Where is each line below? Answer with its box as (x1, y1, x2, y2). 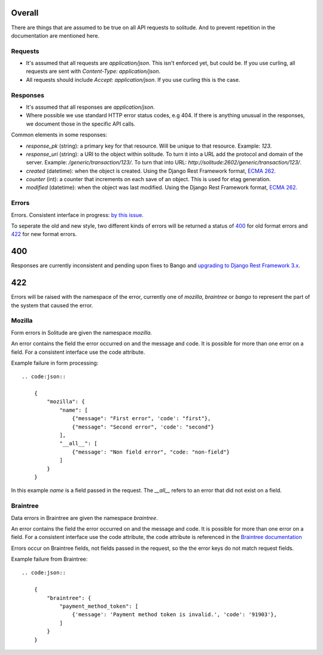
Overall (11, 8, 39, 18)
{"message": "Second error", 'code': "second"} (72, 423, 215, 430)
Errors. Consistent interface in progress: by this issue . (11, 211, 144, 218)
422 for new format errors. (11, 231, 77, 238)
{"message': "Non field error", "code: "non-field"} (72, 448, 230, 455)
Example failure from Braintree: (11, 556, 88, 563)
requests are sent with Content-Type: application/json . (26, 68, 161, 75)
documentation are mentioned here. (11, 32, 100, 39)
